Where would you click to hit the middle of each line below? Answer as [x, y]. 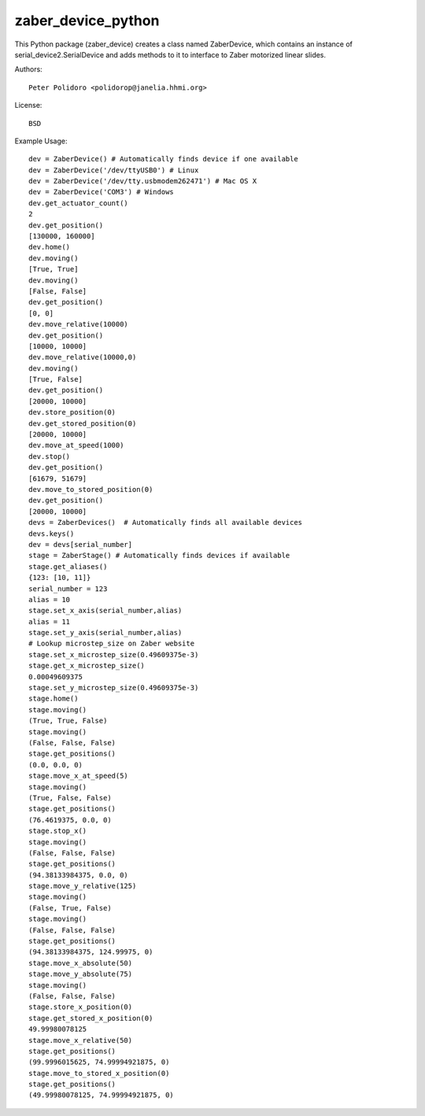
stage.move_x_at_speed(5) [79, 776]
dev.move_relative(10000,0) [83, 357]
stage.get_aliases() [68, 566]
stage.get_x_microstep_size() [87, 666]
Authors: [28, 69]
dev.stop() [50, 456]
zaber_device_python [87, 20]
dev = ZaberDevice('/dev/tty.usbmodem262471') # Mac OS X [143, 181]
